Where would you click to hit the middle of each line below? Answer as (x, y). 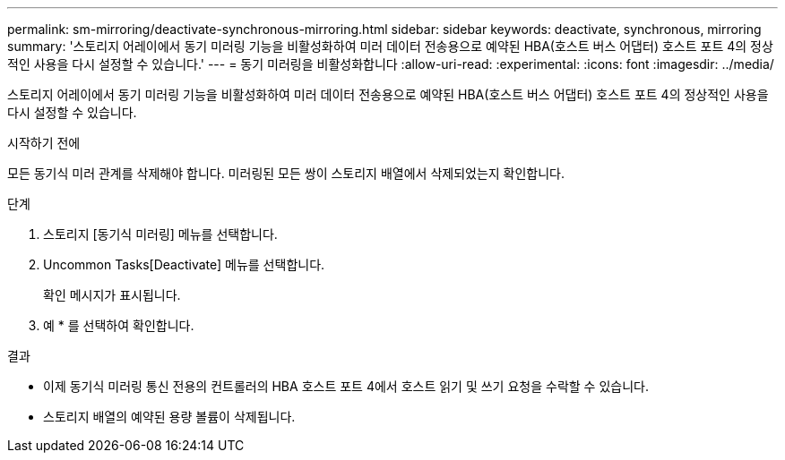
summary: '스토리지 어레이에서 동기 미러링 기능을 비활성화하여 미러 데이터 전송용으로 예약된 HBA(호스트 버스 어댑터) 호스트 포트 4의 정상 (390, 46)
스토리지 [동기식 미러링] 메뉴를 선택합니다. (160, 234)
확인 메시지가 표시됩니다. (112, 295)
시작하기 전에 (44, 143)
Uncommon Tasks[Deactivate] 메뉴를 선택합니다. (184, 264)
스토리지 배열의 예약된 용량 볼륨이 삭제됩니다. (169, 417)
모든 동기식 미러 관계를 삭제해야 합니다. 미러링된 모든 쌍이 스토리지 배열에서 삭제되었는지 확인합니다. (286, 173)
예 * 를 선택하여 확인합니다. (119, 325)
